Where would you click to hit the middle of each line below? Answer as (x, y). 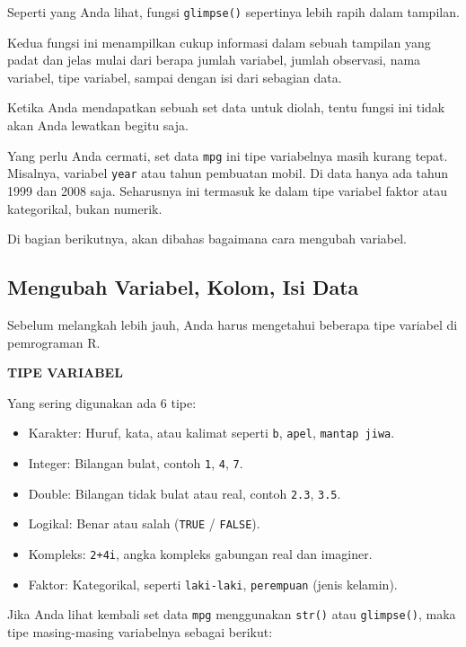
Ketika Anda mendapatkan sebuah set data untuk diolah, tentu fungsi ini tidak (226, 107)
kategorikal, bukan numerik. (85, 208)
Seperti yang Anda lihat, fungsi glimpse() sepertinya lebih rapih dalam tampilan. (233, 12)
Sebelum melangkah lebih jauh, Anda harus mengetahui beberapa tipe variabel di (233, 324)
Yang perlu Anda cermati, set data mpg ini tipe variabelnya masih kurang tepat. (228, 155)
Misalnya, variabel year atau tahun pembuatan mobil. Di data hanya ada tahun (228, 173)
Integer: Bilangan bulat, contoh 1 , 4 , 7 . (136, 462)
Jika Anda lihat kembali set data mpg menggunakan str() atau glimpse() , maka (232, 614)
